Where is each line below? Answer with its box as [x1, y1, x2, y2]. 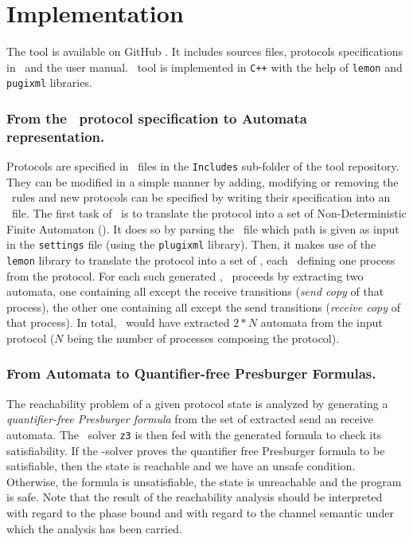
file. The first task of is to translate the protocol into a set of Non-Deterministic [11, 205, 407, 222]
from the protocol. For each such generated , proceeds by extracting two [6, 267, 364, 284]
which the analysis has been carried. [6, 520, 182, 536]
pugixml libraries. [6, 74, 92, 91]
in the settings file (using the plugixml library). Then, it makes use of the [6, 236, 376, 253]
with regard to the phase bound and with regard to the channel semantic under [6, 504, 394, 520]
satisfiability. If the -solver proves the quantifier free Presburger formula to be [6, 442, 385, 458]
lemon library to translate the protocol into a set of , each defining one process [6, 251, 395, 268]
